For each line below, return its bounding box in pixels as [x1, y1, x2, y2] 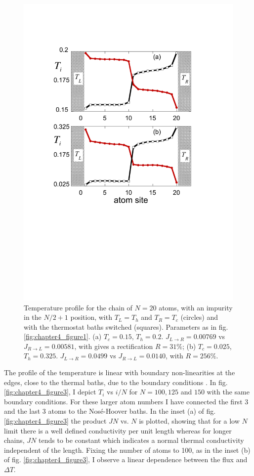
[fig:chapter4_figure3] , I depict [4, 387, 96, 397]
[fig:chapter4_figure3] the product [4, 416, 107, 426]
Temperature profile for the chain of [24, 302, 132, 312]
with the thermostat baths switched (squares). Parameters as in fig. [24, 321, 228, 332]
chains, [4, 435, 25, 445]
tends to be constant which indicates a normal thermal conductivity [39, 435, 244, 445]
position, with [70, 312, 112, 322]
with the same [207, 387, 250, 397]
